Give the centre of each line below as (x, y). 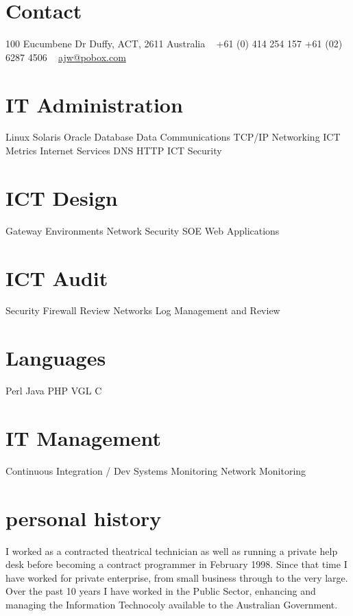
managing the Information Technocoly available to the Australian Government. (172, 604)
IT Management (84, 437)
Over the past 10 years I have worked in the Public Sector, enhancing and (161, 591)
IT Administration (94, 104)
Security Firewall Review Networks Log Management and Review (143, 310)
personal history (84, 518)
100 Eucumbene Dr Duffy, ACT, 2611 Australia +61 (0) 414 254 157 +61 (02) (174, 44)
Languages (56, 358)
